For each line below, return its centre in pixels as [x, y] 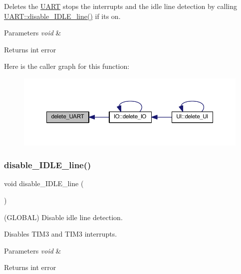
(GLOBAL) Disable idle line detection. [63, 217]
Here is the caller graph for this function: [67, 66]
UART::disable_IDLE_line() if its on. [62, 16]
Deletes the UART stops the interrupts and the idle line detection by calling [121, 6]
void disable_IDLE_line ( [44, 183]
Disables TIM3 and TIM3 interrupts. [61, 234]
